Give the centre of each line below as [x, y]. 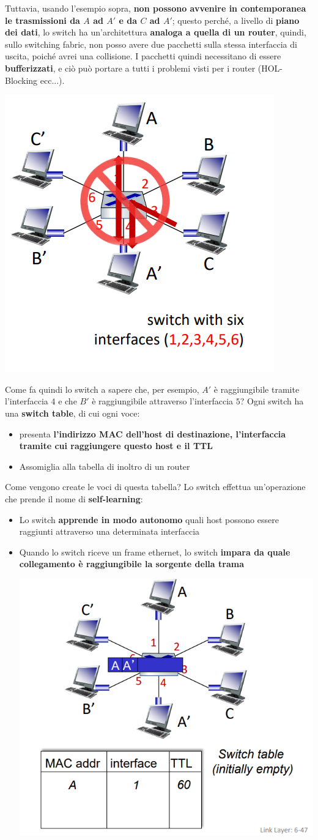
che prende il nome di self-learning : [74, 498]
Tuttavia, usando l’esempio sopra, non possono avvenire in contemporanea [156, 8]
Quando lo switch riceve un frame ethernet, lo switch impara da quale [155, 552]
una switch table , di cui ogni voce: [72, 413]
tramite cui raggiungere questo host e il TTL [116, 446]
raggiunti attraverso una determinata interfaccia [109, 531]
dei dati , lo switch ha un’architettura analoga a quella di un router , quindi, [156, 32]
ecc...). [52, 80]
